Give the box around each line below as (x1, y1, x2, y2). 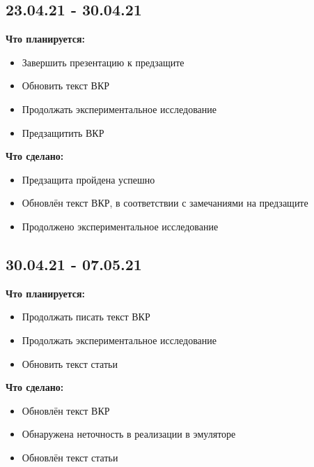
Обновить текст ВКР (22, 78, 110, 93)
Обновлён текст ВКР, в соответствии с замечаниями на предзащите (22, 195, 308, 210)
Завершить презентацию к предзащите (22, 54, 185, 69)
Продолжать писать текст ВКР (22, 309, 150, 324)
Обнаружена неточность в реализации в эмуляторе (22, 427, 236, 441)
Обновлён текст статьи (22, 450, 118, 464)
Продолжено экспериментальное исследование (22, 218, 219, 233)
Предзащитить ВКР (22, 125, 104, 140)
